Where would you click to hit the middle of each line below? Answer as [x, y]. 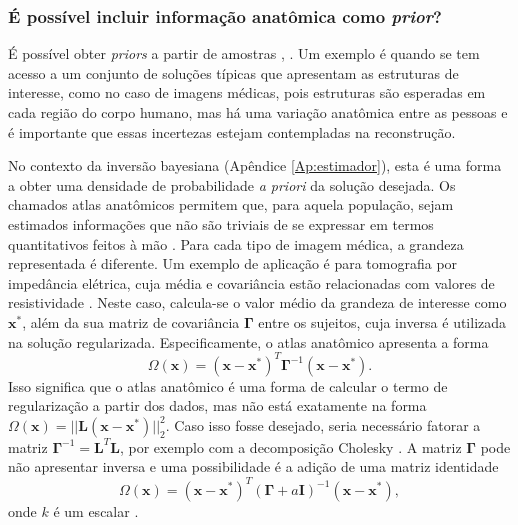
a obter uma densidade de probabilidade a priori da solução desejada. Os [232, 184]
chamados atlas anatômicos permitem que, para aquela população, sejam [231, 204]
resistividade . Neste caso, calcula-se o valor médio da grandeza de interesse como [257, 302]
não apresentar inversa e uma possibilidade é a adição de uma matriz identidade [253, 466]
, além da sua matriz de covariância [131, 321]
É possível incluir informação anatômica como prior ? [225, 15]
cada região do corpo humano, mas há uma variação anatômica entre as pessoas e [258, 112]
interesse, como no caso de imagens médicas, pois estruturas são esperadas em [247, 92]
